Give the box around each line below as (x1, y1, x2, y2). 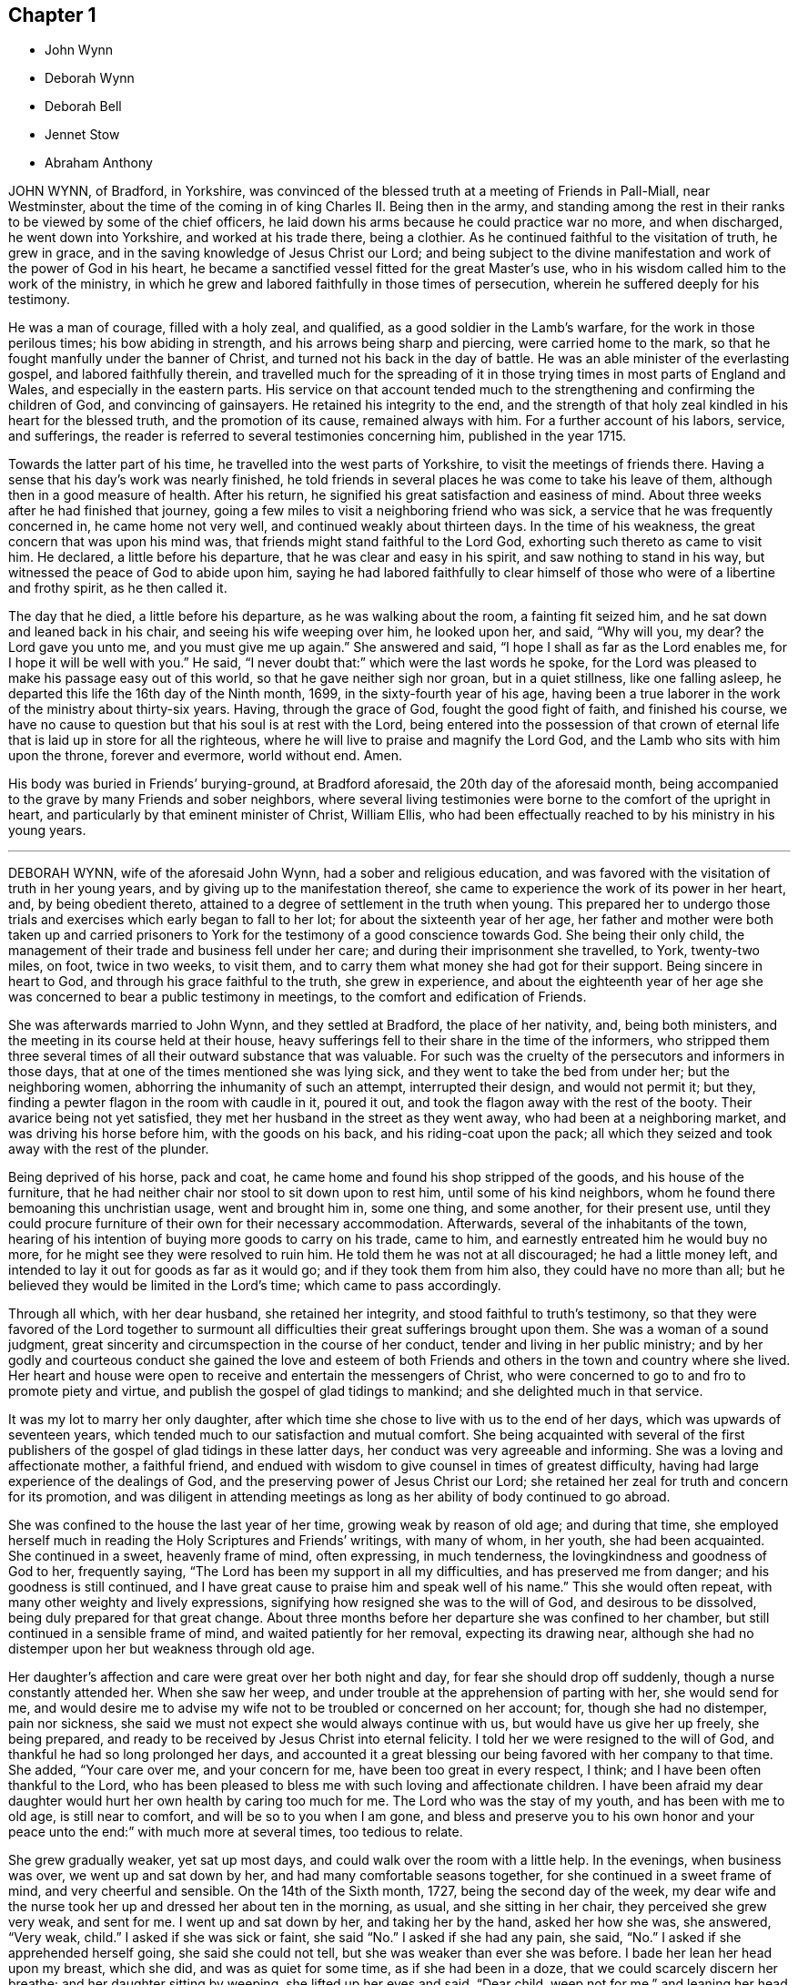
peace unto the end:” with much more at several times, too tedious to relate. (8, 1824, 463, 1840)
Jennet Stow (45, 127, 120, 143)
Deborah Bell (45, 98, 122, 115)
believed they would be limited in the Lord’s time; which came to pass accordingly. (8, 1278, 501, 1294)
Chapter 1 (8, 4, 96, 26)
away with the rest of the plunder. (8, 1141, 209, 1157)
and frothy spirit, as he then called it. (8, 580, 227, 596)
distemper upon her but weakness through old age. (8, 1641, 316, 1657)
